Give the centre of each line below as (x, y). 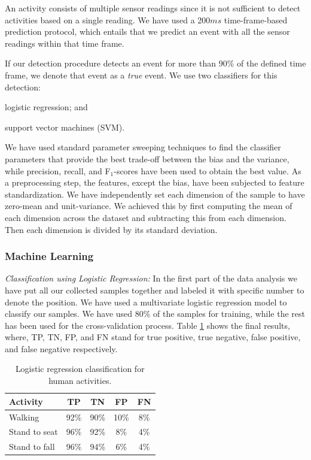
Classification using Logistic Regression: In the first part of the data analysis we (151, 278)
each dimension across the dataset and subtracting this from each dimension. (146, 217)
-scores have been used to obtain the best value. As (208, 170)
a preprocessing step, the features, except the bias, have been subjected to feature (155, 182)
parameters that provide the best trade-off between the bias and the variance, (147, 158)
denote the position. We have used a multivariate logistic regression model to (146, 302)
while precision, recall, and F (58, 170)
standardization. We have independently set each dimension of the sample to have (155, 194)
